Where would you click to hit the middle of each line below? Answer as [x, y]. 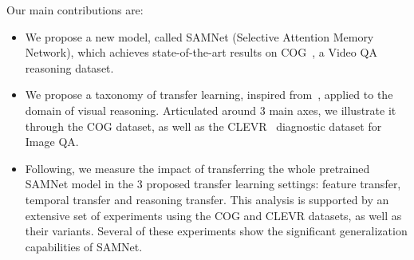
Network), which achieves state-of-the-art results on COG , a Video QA [201, 52]
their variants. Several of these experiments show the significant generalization [216, 231]
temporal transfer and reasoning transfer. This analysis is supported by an [207, 199]
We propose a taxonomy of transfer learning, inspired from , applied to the [209, 95]
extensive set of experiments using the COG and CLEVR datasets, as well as [213, 215]
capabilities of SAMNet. [84, 246]
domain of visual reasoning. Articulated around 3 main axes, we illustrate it [211, 110]
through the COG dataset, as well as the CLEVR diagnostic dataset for [203, 126]
